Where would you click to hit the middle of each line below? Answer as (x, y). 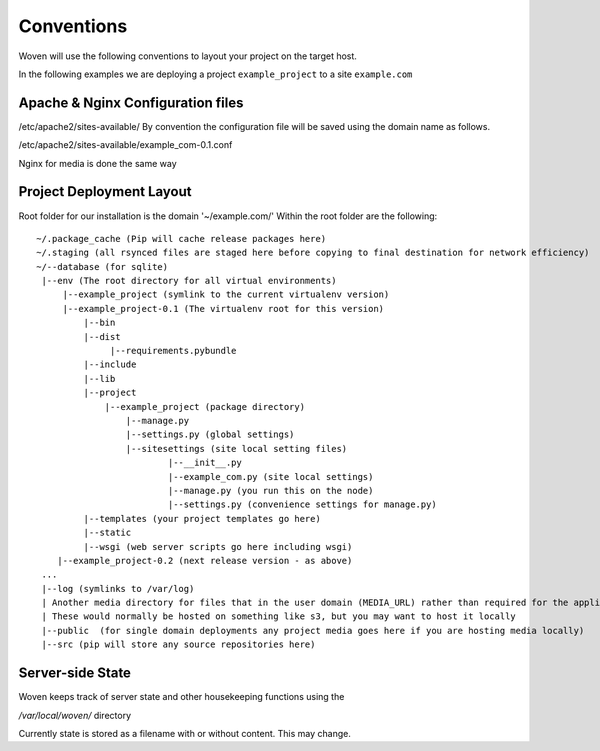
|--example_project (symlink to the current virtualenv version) (226, 294)
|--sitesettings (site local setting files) (236, 448)
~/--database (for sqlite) (102, 266)
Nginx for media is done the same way (97, 163)
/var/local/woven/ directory (75, 715)
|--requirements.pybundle (173, 351)
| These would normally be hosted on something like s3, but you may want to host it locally (279, 616)
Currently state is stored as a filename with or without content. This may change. (185, 733)
